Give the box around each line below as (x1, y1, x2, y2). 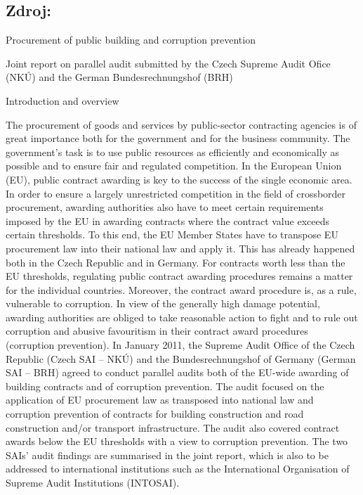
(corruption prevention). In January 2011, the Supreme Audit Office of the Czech (6, 337, 355, 352)
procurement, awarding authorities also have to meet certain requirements (6, 200, 324, 214)
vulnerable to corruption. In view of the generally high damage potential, (6, 296, 320, 311)
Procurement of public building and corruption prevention (6, 32, 256, 47)
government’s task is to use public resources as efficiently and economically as (6, 144, 340, 159)
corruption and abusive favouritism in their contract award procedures (6, 323, 308, 338)
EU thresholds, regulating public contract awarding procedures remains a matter (6, 269, 353, 283)
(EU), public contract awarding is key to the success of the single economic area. (6, 172, 352, 186)
